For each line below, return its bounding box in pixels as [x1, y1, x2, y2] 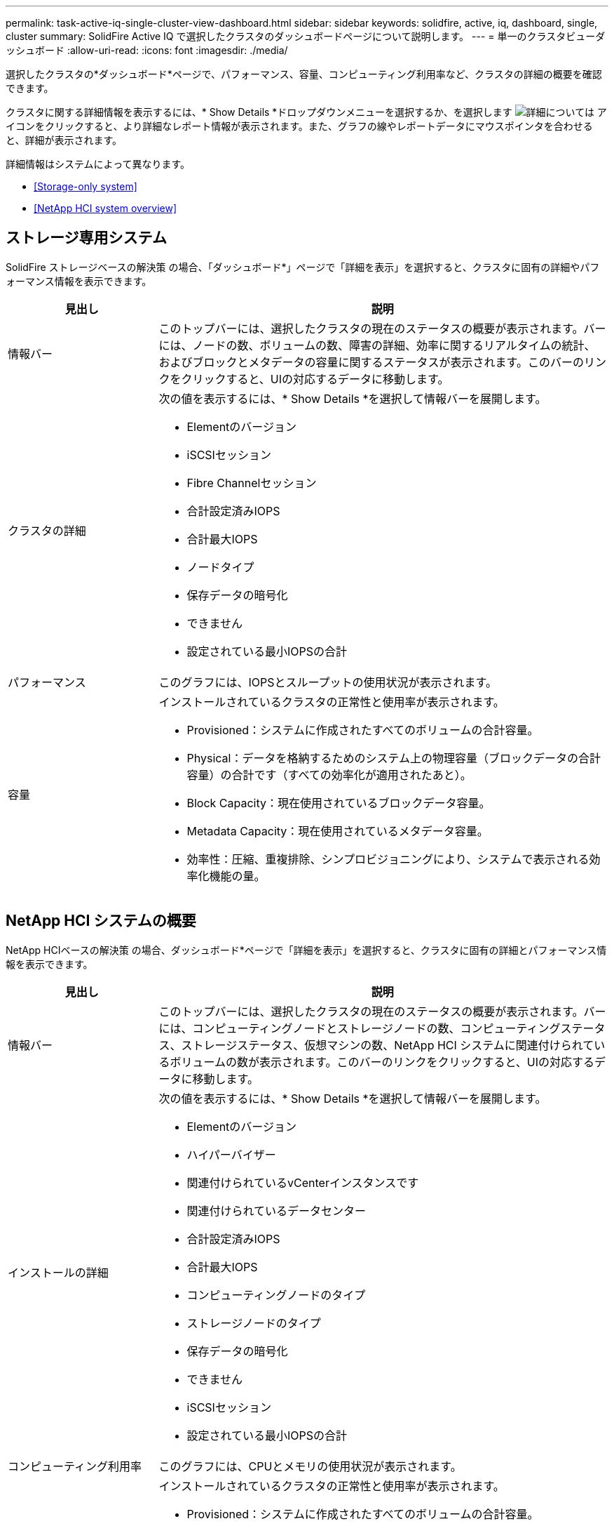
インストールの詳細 [8, 1265, 109, 1280]
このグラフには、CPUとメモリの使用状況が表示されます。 [158, 1459, 462, 1473]
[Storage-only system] [34, 180, 137, 192]
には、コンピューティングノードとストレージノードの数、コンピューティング [158, 1021, 561, 1035]
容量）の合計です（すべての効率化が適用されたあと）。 [186, 767, 472, 782]
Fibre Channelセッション [186, 475, 317, 490]
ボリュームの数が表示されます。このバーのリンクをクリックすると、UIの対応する [170, 1054, 594, 1069]
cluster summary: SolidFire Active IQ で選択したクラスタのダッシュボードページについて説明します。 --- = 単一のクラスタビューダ [6, 30, 606, 42]
